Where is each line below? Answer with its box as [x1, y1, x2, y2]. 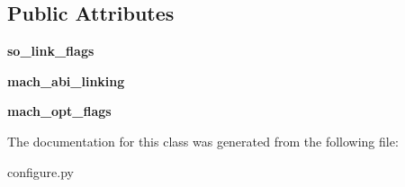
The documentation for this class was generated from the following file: [7, 131, 399, 150]
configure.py [7, 162, 74, 181]
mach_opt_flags [7, 102, 112, 120]
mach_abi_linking [7, 71, 125, 90]
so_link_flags [7, 41, 94, 60]
